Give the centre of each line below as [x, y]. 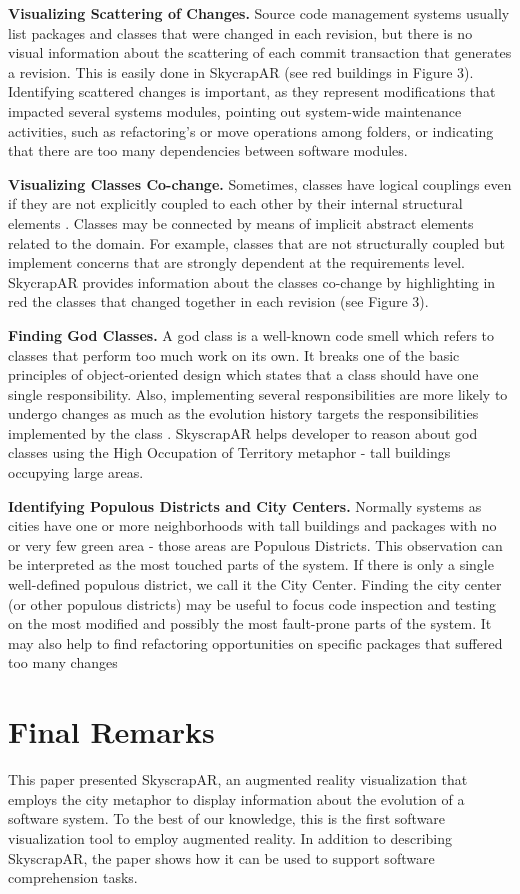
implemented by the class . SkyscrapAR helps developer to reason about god [243, 432]
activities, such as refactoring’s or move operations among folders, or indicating [251, 130]
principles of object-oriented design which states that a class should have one [243, 374]
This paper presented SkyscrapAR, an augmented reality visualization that [238, 779]
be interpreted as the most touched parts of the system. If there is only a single [251, 564]
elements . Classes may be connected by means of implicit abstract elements [241, 222]
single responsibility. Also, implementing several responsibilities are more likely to [258, 393]
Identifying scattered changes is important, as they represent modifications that [252, 91]
